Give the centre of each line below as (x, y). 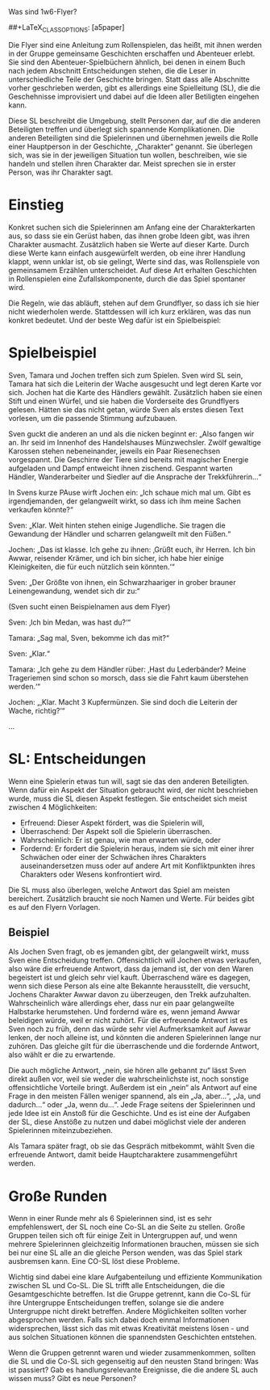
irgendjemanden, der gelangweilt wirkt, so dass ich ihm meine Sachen (125, 501)
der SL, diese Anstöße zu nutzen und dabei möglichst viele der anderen (127, 1122)
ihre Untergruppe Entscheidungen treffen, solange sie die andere (116, 1303)
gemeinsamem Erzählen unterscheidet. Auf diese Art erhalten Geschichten (133, 270)
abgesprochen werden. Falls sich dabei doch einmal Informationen (119, 1320)
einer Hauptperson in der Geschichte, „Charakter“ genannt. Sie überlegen (131, 146)
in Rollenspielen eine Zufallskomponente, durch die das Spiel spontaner (127, 279)
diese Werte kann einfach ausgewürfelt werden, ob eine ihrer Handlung (127, 253)
